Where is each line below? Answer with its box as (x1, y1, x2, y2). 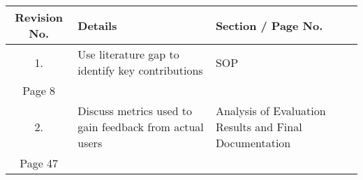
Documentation (215, 135, 291, 151)
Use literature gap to (77, 46, 179, 62)
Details (77, 17, 117, 33)
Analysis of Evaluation (215, 103, 326, 119)
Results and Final (215, 119, 302, 135)
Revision (15, 9, 64, 25)
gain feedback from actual (77, 119, 204, 135)
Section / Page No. (215, 17, 323, 33)
